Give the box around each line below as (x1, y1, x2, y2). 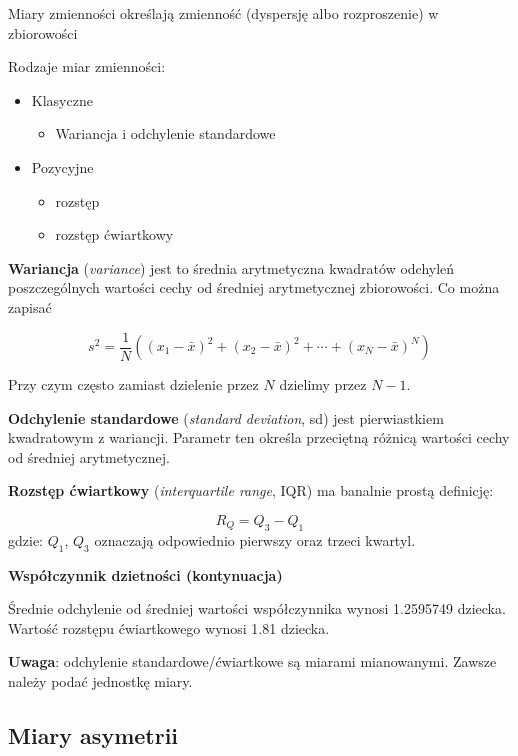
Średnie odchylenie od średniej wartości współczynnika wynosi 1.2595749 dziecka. (8, 598, 506, 619)
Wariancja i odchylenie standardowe (55, 123, 276, 144)
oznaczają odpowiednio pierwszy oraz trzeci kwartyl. (94, 529, 416, 550)
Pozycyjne (31, 156, 94, 177)
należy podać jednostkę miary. (8, 670, 193, 691)
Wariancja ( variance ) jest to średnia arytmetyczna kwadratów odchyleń (8, 257, 455, 278)
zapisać (8, 296, 52, 317)
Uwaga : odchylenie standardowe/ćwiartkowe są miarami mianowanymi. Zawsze (8, 651, 497, 672)
